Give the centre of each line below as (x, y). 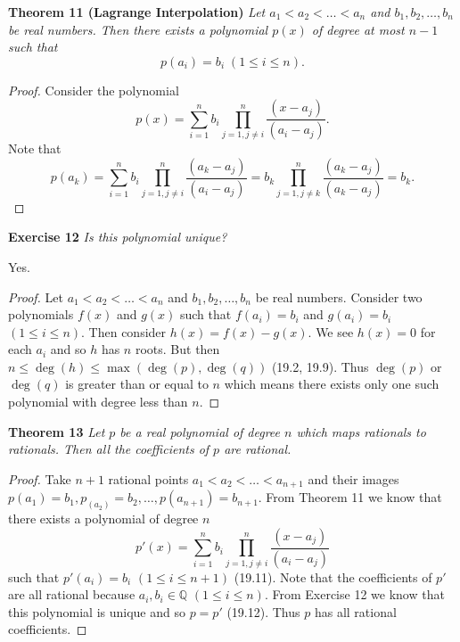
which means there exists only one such (332, 384)
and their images (353, 478)
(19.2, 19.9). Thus (320, 366)
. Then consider (124, 331)
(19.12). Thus (263, 611)
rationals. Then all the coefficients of (109, 449)
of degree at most (358, 29)
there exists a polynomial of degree (103, 519)
